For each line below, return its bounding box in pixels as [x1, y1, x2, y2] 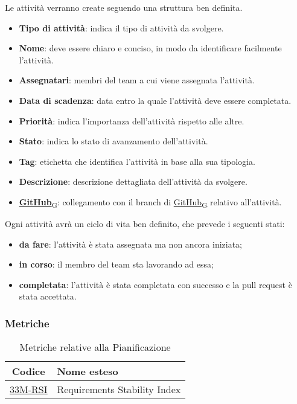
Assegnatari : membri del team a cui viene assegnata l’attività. [19, 74, 255, 86]
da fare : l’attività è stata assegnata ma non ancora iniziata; [19, 237, 243, 250]
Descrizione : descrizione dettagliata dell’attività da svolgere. [19, 175, 247, 188]
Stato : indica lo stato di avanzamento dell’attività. [19, 135, 208, 147]
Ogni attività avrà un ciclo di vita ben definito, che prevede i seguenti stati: [5, 217, 285, 230]
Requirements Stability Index [57, 382, 181, 397]
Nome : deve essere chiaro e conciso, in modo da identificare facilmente [19, 42, 282, 54]
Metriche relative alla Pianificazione [19, 340, 171, 354]
